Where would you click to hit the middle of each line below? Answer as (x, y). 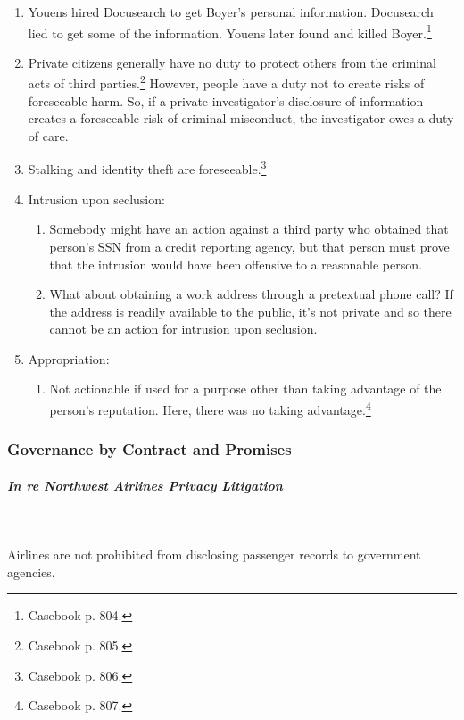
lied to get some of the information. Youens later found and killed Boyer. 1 (230, 31)
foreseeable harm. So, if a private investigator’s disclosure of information (226, 100)
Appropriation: (69, 358)
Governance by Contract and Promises (149, 449)
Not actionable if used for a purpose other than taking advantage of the (245, 389)
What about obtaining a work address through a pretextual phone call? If (251, 294)
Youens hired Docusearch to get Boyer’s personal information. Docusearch (231, 12)
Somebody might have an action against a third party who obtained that (249, 229)
